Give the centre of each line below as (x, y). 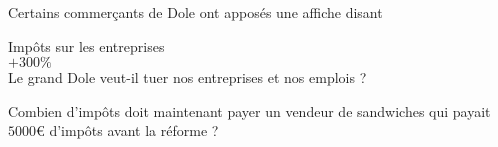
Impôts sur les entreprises (86, 45)
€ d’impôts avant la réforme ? (127, 130)
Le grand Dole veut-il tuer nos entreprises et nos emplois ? (187, 77)
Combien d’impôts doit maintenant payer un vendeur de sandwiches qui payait (249, 110)
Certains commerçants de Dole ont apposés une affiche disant (195, 12)
